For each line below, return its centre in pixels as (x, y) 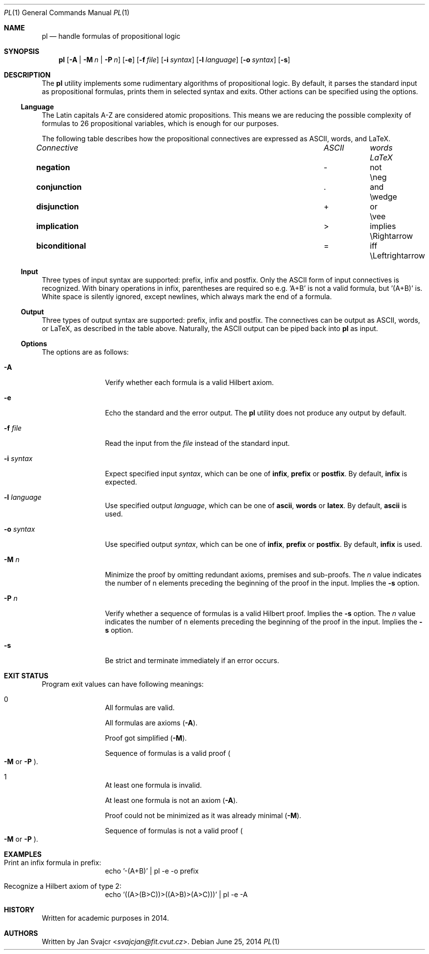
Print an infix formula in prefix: (53, 863)
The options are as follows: (85, 352)
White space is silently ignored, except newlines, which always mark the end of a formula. (187, 297)
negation (53, 167)
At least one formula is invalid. (154, 785)
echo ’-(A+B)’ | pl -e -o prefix (152, 871)
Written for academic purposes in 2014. (105, 918)
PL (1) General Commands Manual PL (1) (67, 13)
